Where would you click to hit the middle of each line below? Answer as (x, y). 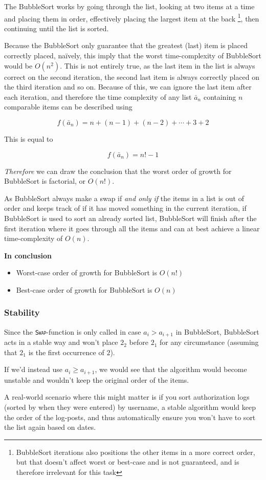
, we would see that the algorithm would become (171, 369)
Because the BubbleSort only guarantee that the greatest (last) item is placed (126, 45)
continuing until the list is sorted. (57, 28)
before (139, 342)
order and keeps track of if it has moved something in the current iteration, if (125, 208)
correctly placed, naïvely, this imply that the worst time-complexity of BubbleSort (133, 56)
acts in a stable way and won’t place (61, 342)
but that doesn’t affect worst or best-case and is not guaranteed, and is (128, 462)
